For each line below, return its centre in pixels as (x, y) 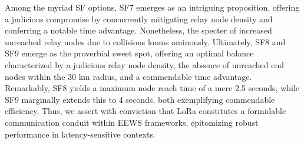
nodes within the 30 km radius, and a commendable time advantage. (128, 76)
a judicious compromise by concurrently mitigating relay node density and (139, 19)
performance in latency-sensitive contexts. (80, 134)
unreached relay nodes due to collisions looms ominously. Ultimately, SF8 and (145, 41)
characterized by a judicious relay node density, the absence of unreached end (145, 64)
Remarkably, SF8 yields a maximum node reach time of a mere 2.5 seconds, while (152, 88)
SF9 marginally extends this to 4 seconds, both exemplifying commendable (140, 99)
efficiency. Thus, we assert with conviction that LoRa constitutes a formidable (146, 111)
